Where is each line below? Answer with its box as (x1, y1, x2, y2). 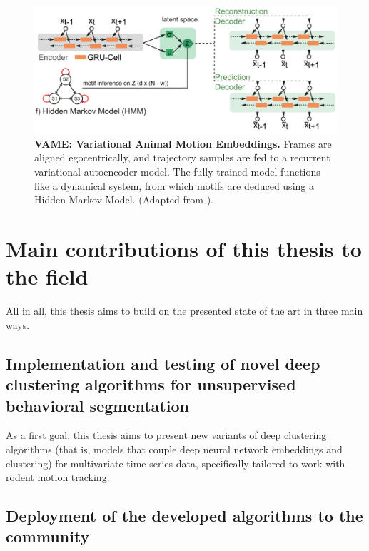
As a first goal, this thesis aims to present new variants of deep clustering (6, 428, 327, 443)
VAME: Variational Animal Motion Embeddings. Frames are (34, 136, 332, 151)
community (6, 525, 90, 547)
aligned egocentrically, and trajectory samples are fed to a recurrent (34, 150, 330, 165)
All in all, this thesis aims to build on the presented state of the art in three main (6, 303, 363, 318)
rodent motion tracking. (6, 470, 110, 485)
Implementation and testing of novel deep (6, 352, 320, 374)
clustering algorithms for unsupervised (6, 373, 296, 395)
